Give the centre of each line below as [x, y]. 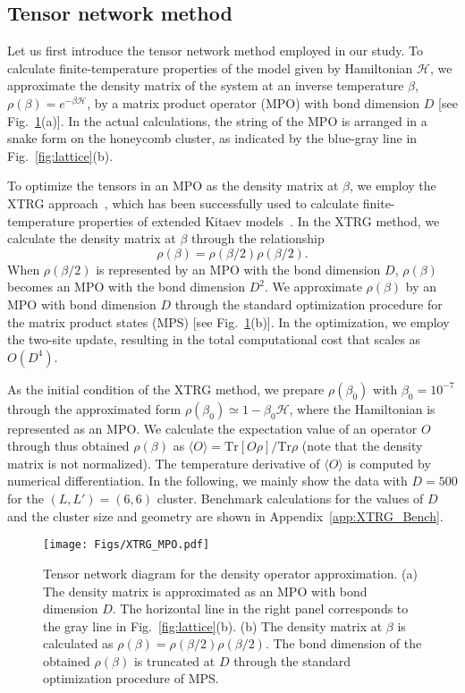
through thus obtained [68, 446]
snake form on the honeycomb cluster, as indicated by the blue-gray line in [212, 138]
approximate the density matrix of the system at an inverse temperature [206, 85]
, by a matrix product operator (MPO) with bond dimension [254, 102]
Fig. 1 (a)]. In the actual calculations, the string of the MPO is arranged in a [217, 120]
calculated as [78, 643]
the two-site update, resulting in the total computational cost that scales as [214, 339]
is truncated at [174, 660]
